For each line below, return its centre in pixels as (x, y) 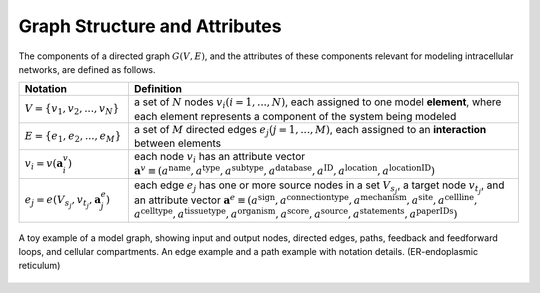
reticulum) (39, 266)
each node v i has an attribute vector (219, 157)
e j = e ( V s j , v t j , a (63, 201)
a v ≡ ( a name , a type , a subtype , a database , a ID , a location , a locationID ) (284, 169)
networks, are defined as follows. (87, 69)
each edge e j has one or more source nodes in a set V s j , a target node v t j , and (319, 186)
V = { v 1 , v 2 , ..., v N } (72, 109)
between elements (177, 143)
